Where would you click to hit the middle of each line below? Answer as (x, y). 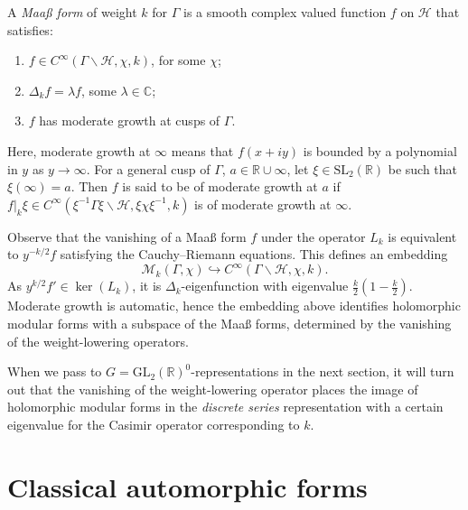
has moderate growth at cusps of (130, 121)
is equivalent (422, 236)
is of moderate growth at (263, 204)
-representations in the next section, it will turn (323, 371)
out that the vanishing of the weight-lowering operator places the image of (213, 389)
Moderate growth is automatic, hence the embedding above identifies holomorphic (234, 306)
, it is (147, 286)
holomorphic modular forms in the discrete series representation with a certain (225, 407)
